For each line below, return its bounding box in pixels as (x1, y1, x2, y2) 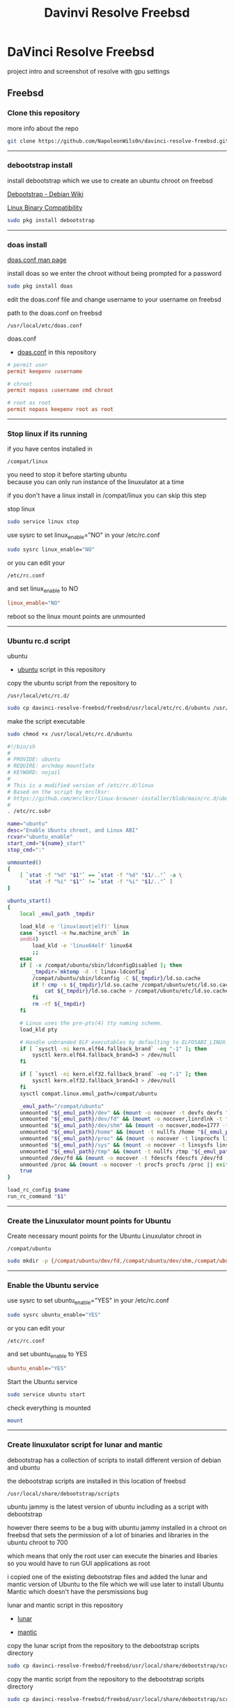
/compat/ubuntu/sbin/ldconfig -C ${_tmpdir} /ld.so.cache (32, 975, 201, 981)
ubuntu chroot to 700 (7, 1538, 68, 1546)
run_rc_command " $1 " (7, 1193, 68, 1200)
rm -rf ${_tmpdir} (32, 1001, 86, 1008)
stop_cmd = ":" (7, 846, 45, 853)
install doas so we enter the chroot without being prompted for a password (7, 269, 221, 277)
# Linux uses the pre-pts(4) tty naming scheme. (19, 1019, 164, 1027)
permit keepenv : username (7, 368, 82, 375)
